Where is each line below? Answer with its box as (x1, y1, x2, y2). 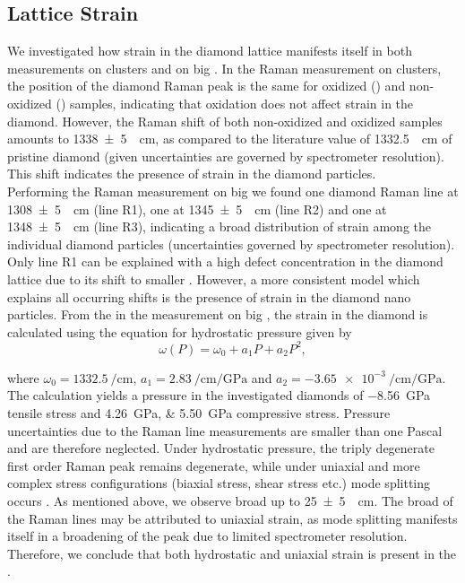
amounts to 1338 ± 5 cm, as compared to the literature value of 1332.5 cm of (7, 129, 452, 148)
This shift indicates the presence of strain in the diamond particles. (7, 164, 376, 183)
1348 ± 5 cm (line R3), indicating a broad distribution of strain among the (7, 217, 432, 236)
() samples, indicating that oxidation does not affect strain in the (56, 93, 414, 112)
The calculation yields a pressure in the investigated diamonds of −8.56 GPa (7, 386, 431, 405)
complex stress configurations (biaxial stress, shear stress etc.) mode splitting (7, 474, 431, 492)
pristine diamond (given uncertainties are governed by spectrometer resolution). (7, 146, 444, 165)
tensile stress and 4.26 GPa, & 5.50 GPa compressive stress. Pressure (7, 403, 391, 422)
